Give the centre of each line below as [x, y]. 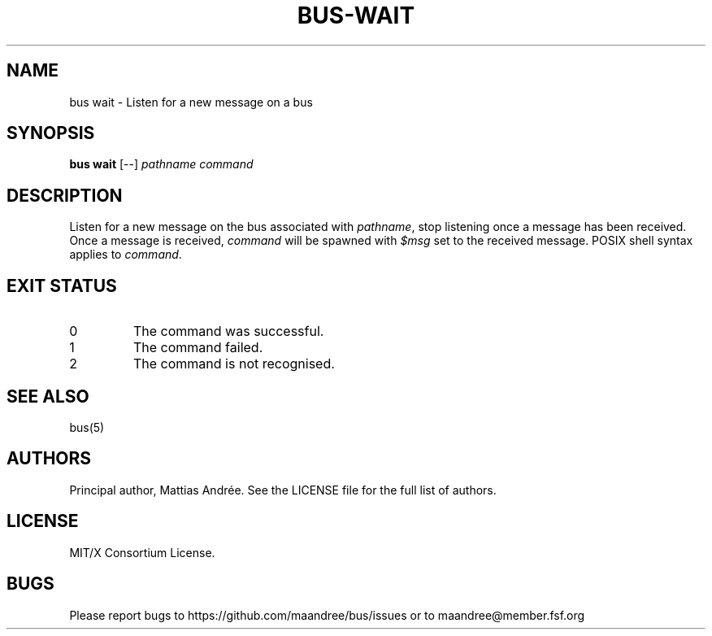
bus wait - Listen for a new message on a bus [191, 102]
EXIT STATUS [62, 285]
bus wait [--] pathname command [161, 164]
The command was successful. [228, 331]
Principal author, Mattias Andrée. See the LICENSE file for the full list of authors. [283, 490]
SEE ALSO [48, 396]
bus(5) [87, 427]
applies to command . [126, 255]
